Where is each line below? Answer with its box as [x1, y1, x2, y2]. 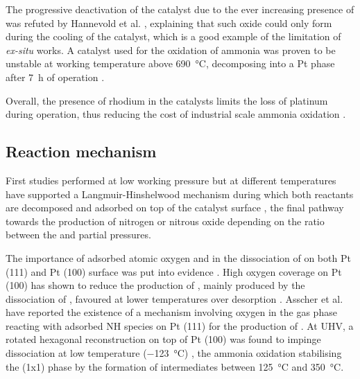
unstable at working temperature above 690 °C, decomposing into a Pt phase [6, 56, 335, 71]
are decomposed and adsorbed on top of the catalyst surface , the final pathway [6, 200, 344, 215]
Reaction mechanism [6, 141, 157, 162]
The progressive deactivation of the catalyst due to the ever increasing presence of [6, 2, 354, 16]
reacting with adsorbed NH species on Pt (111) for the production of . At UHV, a [6, 318, 354, 333]
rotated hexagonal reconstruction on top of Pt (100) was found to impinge [6, 332, 321, 346]
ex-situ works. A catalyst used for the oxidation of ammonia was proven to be [6, 42, 336, 57]
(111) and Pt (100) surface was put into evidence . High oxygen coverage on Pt [6, 264, 342, 279]
